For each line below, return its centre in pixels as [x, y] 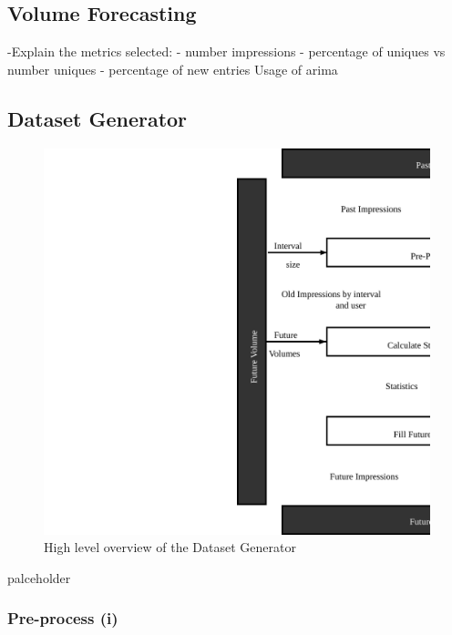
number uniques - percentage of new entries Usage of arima [173, 69]
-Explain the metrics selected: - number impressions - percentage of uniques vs [226, 51]
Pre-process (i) [63, 618]
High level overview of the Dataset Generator [170, 547]
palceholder [39, 577]
